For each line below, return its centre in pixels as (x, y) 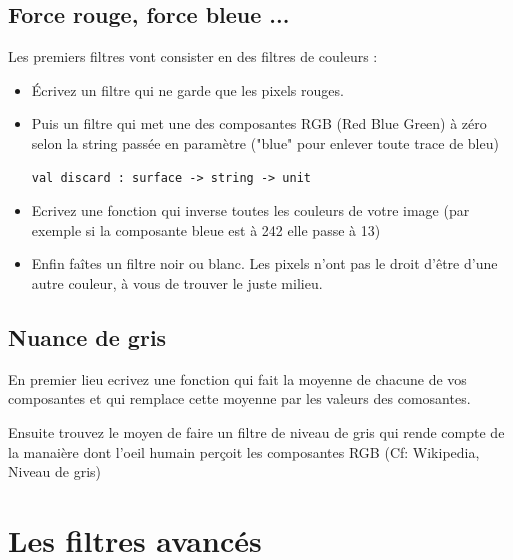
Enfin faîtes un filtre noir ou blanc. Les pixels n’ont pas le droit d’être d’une (264, 263)
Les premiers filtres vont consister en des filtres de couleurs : (193, 56)
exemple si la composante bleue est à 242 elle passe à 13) (206, 229)
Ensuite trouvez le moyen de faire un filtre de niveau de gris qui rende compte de (256, 431)
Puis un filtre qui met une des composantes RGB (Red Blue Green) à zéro (259, 123)
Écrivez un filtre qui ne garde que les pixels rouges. (187, 89)
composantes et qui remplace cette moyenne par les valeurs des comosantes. (239, 398)
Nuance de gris (87, 336)
